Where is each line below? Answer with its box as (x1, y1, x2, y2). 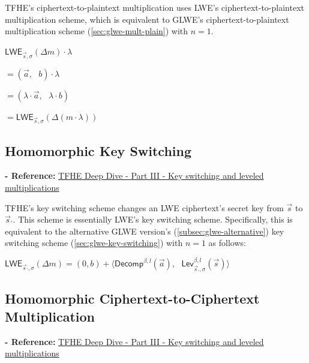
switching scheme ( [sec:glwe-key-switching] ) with (5, 236, 183, 249)
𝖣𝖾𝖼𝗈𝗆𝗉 (115, 260, 143, 269)
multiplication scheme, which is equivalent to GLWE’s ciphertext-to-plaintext (5, 13, 289, 25)
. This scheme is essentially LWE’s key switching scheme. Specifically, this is (13, 213, 293, 226)
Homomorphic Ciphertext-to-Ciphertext (5, 289, 260, 308)
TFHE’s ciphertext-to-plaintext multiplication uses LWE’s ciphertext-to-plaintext (5, 1, 304, 13)
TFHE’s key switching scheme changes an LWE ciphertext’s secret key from (5, 201, 284, 214)
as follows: (208, 236, 246, 249)
